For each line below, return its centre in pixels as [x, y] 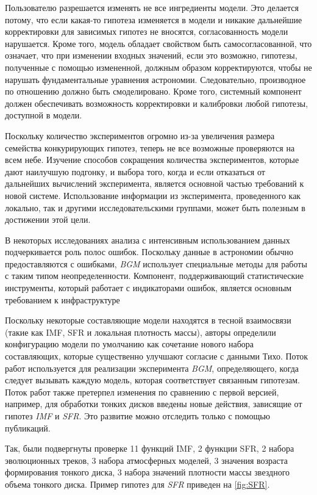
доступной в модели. [44, 115]
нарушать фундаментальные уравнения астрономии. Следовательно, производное [155, 79]
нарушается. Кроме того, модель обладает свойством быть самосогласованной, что [158, 43]
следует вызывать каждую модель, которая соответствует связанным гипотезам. [152, 380]
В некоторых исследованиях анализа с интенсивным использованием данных [148, 240]
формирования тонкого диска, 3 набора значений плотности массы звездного [148, 472]
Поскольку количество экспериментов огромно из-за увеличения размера [140, 135]
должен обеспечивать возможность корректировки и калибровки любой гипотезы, [157, 103]
